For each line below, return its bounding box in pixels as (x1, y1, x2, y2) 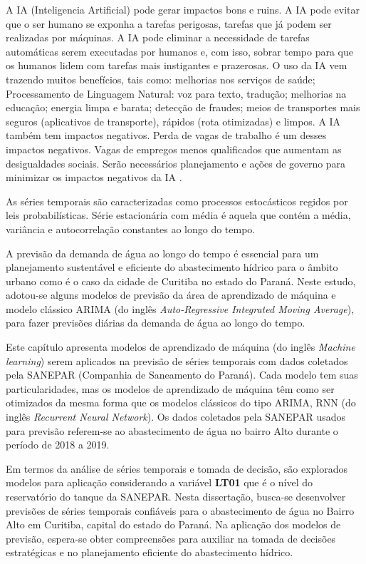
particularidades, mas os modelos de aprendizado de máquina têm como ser (6, 381, 335, 396)
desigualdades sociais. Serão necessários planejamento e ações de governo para (6, 155, 346, 170)
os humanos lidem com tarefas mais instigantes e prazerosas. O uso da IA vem (6, 58, 347, 73)
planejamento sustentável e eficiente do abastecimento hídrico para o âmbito (6, 260, 338, 275)
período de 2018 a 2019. (6, 437, 110, 452)
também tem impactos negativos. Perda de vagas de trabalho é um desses (6, 128, 327, 143)
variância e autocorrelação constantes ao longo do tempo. (6, 221, 256, 236)
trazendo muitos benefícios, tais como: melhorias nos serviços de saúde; (6, 71, 315, 86)
